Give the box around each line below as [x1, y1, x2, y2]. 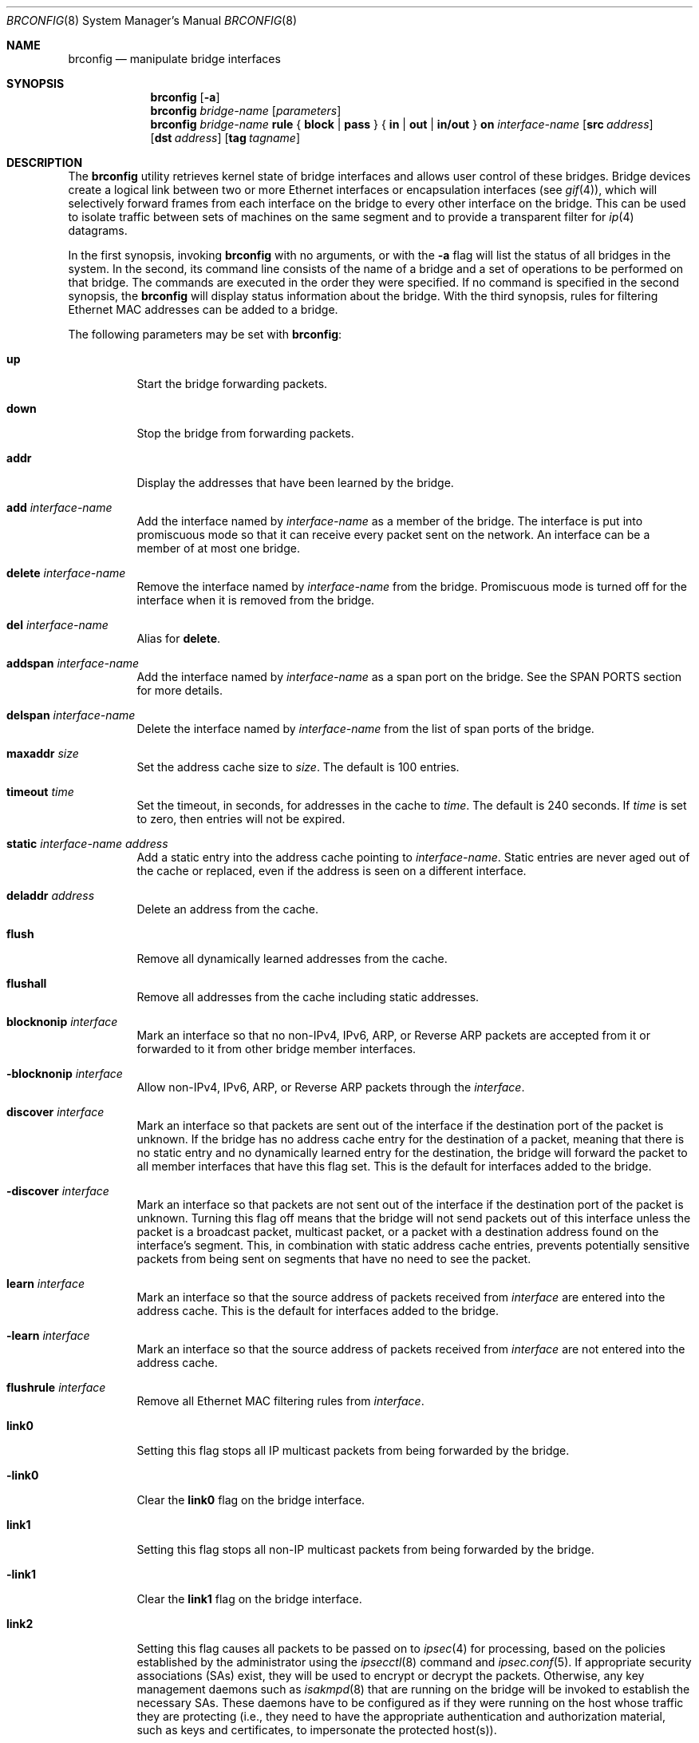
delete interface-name [6, 566, 126, 580]
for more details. [136, 683, 223, 697]
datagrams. [68, 224, 128, 237]
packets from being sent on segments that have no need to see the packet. [136, 1252, 531, 1266]
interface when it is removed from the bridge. [136, 593, 375, 607]
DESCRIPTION [6, 156, 83, 169]
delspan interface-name [6, 708, 136, 722]
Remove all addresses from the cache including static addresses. [136, 990, 480, 1004]
